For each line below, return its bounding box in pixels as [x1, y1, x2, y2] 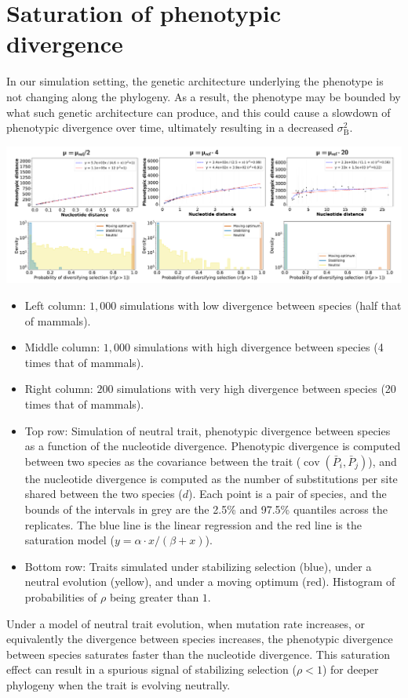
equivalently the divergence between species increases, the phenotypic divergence [6, 631, 393, 647]
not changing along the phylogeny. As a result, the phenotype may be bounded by [6, 88, 401, 104]
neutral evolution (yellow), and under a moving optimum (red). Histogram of [24, 573, 395, 590]
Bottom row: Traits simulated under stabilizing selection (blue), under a [24, 558, 372, 574]
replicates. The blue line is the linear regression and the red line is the [24, 516, 362, 533]
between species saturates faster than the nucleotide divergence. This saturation [6, 645, 391, 662]
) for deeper [322, 661, 379, 678]
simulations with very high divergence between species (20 [117, 380, 396, 397]
